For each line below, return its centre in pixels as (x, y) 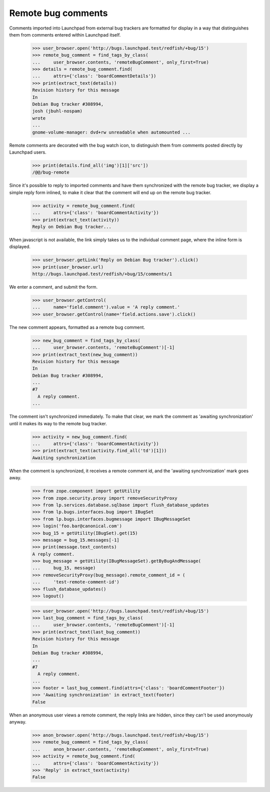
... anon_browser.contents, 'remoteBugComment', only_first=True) (121, 749)
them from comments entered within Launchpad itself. (65, 35)
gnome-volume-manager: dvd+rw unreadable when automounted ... (111, 132)
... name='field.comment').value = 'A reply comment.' (106, 307)
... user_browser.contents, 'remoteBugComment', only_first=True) (121, 62)
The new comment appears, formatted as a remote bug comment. (77, 327)
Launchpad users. (28, 152)
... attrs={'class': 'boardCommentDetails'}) (94, 76)
